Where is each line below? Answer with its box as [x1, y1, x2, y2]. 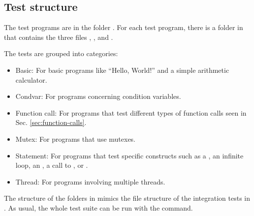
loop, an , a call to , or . [15, 160, 88, 170]
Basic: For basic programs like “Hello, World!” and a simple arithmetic [15, 64, 229, 75]
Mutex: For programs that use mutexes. [15, 133, 136, 144]
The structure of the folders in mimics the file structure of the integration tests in [4, 193, 251, 203]
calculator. [15, 74, 47, 85]
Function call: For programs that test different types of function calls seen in [15, 107, 247, 118]
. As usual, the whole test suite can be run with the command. [4, 202, 193, 213]
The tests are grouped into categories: [4, 48, 118, 59]
